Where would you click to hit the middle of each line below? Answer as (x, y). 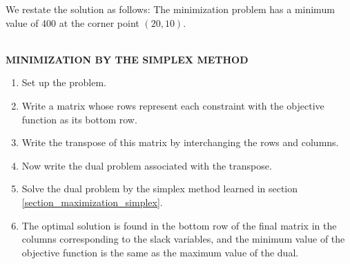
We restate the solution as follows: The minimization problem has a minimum (170, 9)
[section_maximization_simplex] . (92, 202)
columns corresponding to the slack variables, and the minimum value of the (183, 239)
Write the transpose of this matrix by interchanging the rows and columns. (180, 142)
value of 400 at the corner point (72, 22)
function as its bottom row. (79, 119)
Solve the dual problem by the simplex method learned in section (160, 189)
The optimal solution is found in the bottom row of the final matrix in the (179, 225)
